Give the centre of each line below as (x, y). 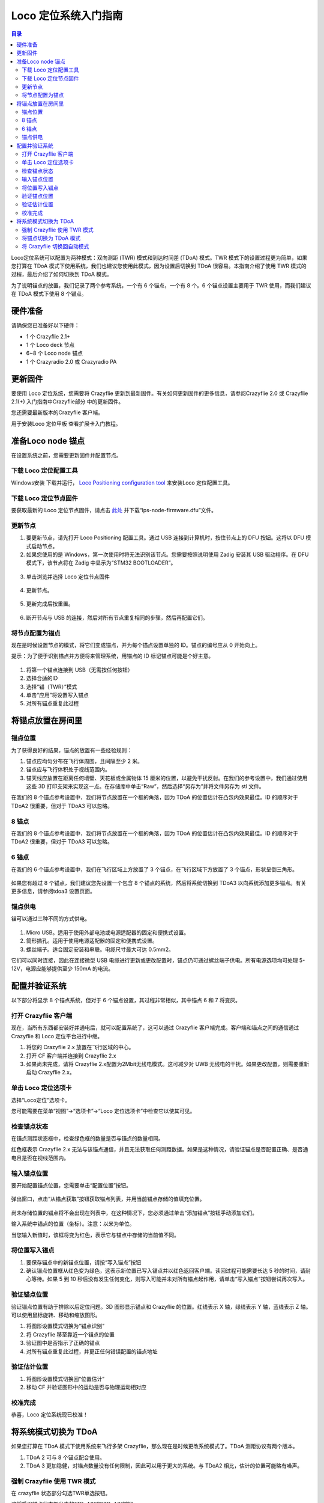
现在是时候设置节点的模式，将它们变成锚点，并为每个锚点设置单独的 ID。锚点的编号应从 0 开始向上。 (136, 645)
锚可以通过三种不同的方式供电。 (50, 919)
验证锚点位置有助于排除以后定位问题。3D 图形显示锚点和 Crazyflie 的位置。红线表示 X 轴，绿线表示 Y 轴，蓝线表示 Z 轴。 (161, 1306)
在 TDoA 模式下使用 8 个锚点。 (49, 294)
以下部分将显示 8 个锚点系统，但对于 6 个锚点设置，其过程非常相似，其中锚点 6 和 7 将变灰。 (126, 1000)
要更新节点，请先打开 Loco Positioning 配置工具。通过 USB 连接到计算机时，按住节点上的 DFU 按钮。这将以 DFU (165, 537)
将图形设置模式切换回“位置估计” (65, 1379)
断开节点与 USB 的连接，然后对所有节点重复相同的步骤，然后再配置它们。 (117, 617)
